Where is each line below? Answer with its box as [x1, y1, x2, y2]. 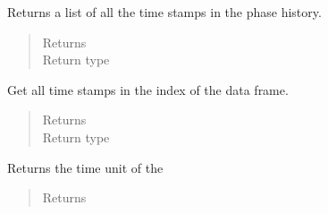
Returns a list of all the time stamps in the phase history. [7, 3, 322, 21]
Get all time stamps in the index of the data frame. [7, 80, 289, 98]
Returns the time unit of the [7, 158, 164, 176]
